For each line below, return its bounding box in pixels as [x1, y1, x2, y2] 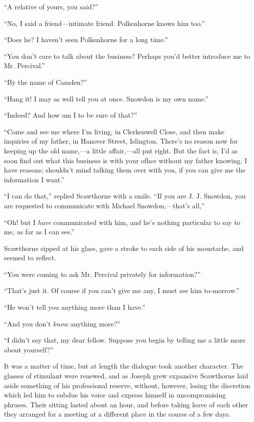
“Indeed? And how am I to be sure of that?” [4, 110, 138, 120]
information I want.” [4, 174, 65, 184]
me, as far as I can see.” [4, 226, 75, 237]
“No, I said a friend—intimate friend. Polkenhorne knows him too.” [4, 18, 205, 28]
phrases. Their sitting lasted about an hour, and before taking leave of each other [4, 399, 248, 409]
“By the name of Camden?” [4, 76, 87, 87]
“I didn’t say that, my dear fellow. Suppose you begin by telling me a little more [4, 335, 246, 345]
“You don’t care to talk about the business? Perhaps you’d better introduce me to [4, 50, 251, 61]
